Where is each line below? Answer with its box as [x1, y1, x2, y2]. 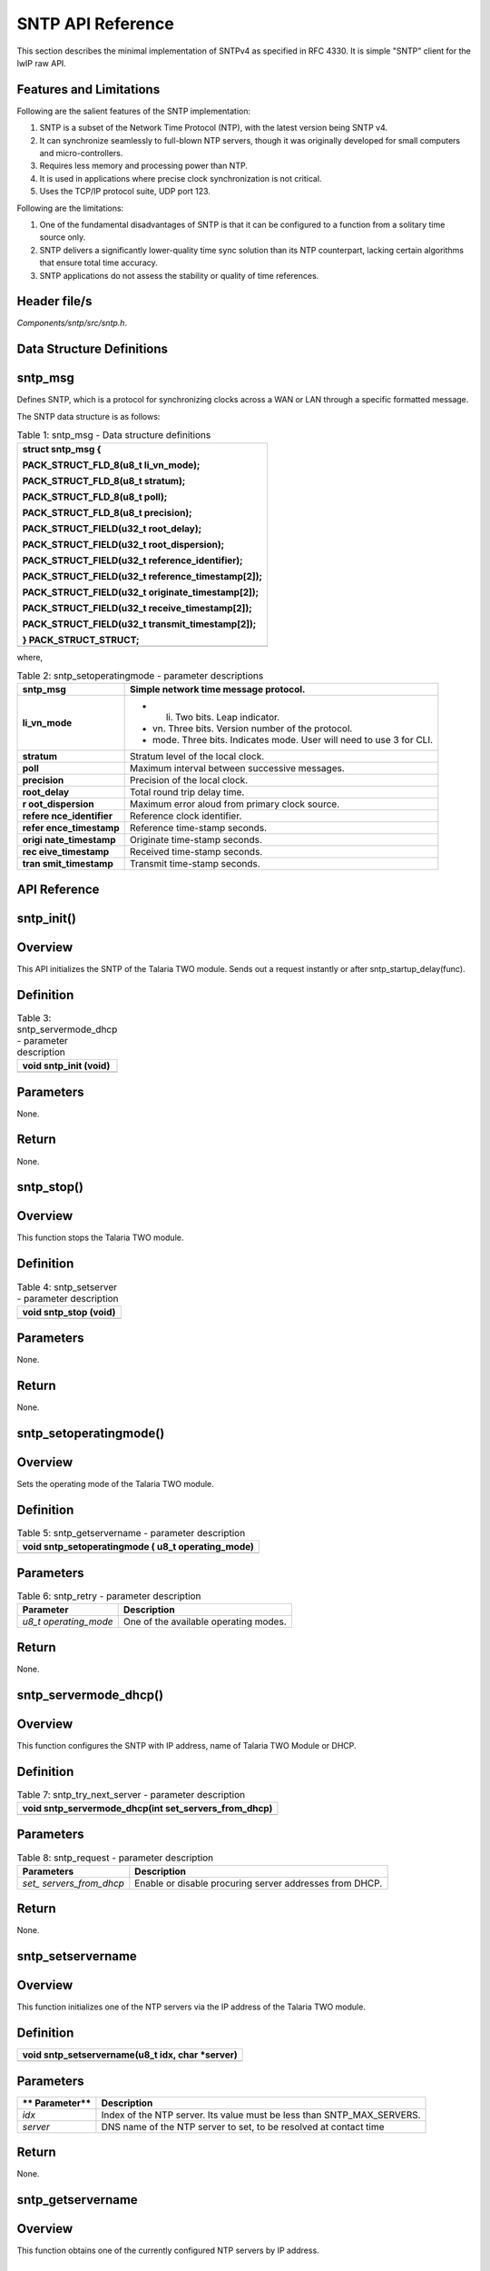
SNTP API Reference [16, 14, 174, 34]
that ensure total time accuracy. [39, 257, 158, 268]
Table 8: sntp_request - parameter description [16, 1851, 214, 1864]
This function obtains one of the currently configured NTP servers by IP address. [16, 2245, 319, 2256]
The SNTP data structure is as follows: [16, 411, 161, 421]
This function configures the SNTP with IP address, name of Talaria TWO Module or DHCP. [16, 1740, 358, 1750]
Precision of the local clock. [129, 774, 249, 787]
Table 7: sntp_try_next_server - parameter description [16, 1788, 245, 1800]
